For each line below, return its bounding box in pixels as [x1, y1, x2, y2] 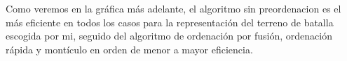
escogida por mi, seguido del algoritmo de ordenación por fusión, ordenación [6, 28, 332, 43]
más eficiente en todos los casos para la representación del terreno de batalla [6, 15, 334, 29]
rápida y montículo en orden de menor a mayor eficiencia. [6, 42, 253, 56]
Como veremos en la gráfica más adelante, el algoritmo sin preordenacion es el [6, 1, 341, 15]
